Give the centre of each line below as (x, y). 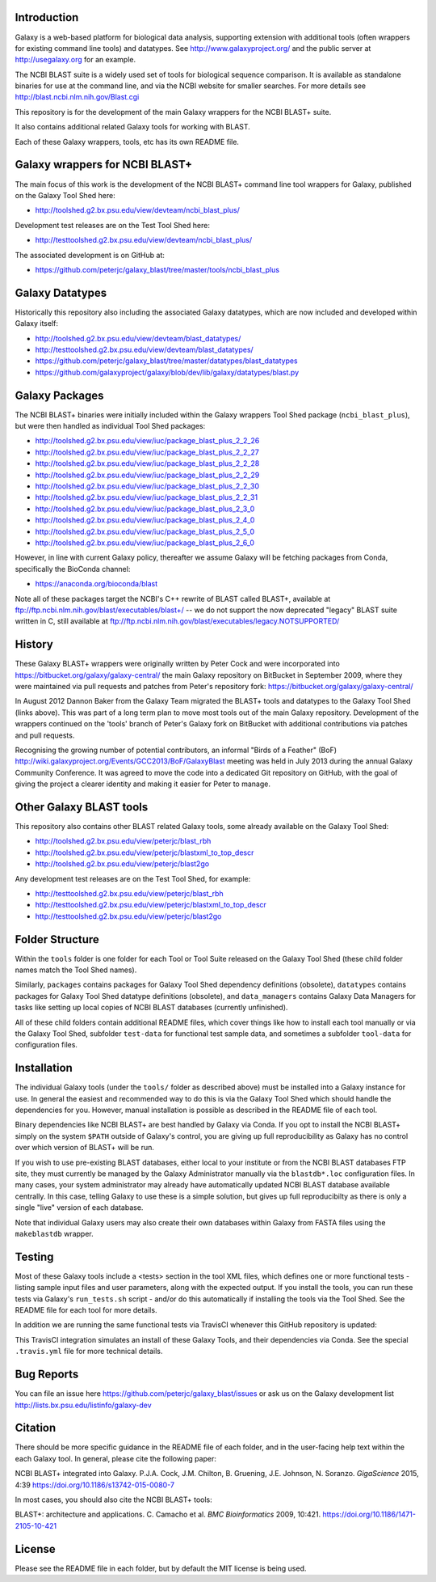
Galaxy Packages (59, 395)
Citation (36, 1428)
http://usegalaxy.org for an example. (75, 60)
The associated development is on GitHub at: (90, 255)
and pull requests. (45, 735)
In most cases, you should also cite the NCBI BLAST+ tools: (114, 1500)
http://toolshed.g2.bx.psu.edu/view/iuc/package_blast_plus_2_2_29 (147, 475)
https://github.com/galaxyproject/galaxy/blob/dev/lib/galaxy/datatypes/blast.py (167, 372)
